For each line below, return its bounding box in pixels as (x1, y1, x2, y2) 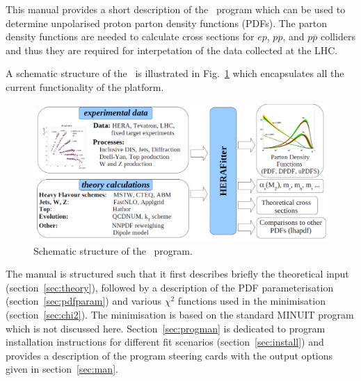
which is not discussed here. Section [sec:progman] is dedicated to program (6, 321, 326, 335)
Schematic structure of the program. (33, 243, 193, 257)
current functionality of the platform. (6, 79, 164, 94)
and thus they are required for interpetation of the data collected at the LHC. (6, 42, 338, 57)
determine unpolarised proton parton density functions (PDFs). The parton (6, 15, 327, 30)
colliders (321, 29, 355, 44)
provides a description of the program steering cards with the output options (6, 348, 333, 362)
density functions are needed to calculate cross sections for (6, 29, 255, 44)
